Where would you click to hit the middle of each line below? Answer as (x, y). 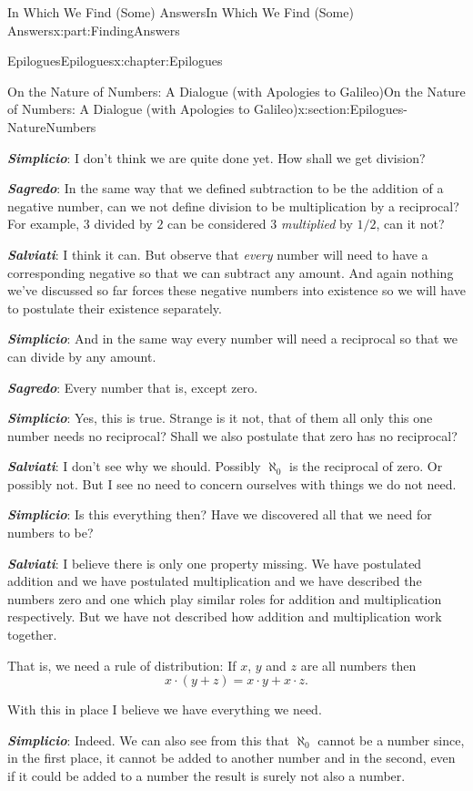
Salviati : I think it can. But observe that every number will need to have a (218, 254)
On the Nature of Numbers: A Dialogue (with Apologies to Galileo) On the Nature (236, 91)
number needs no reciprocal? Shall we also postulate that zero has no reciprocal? (232, 435)
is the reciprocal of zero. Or (366, 466)
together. (32, 635)
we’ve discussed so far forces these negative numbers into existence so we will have (236, 290)
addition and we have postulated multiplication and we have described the (215, 581)
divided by (123, 224)
